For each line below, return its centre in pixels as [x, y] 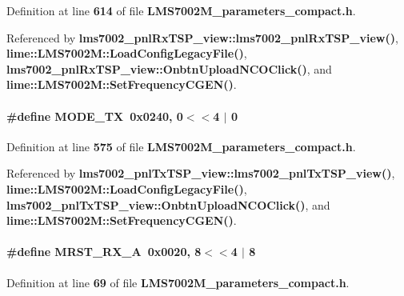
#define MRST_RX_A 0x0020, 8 [104, 252]
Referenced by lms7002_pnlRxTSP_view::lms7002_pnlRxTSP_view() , [202, 37]
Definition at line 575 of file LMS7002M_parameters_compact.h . [181, 146]
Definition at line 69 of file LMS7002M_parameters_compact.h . [178, 282]
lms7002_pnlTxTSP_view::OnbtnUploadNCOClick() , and [168, 204]
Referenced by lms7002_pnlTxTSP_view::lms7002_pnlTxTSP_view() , [201, 173]
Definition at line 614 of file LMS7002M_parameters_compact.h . [181, 10]
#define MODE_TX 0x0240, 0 [95, 116]
